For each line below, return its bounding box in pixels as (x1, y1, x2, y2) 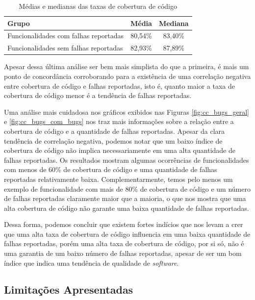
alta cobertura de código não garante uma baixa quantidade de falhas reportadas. (4, 202, 249, 213)
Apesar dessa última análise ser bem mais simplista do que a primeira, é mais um (4, 61, 249, 72)
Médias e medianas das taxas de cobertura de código (19, 1, 177, 11)
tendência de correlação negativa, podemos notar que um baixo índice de (4, 135, 223, 146)
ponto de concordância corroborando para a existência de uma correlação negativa (4, 71, 251, 81)
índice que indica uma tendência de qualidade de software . (4, 257, 179, 268)
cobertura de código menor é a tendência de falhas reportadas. (4, 90, 192, 100)
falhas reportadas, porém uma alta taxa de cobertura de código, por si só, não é (4, 238, 244, 249)
